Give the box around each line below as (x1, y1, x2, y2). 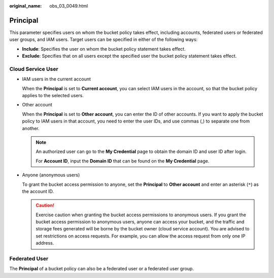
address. (36, 240, 54, 246)
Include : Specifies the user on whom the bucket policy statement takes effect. (22, 46, 186, 52)
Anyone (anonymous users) (22, 172, 80, 178)
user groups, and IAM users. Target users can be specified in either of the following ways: (9, 36, 198, 43)
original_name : (9, 3, 42, 9)
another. (22, 125, 40, 131)
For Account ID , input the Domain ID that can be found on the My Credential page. (36, 157, 210, 164)
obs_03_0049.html (49, 3, 88, 9)
